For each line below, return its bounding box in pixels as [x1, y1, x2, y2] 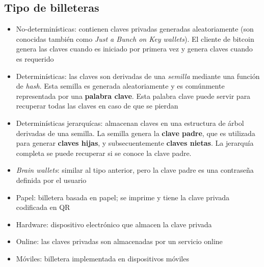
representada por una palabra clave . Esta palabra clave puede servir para [16, 90, 251, 101]
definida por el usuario [16, 174, 87, 185]
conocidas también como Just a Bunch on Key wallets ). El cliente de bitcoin [16, 33, 254, 44]
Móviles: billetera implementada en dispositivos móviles [16, 253, 189, 263]
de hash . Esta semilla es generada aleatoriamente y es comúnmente [16, 81, 225, 91]
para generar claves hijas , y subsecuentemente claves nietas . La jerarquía [16, 138, 254, 148]
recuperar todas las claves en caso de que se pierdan [16, 100, 178, 111]
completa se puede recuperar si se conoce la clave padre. [16, 147, 192, 158]
